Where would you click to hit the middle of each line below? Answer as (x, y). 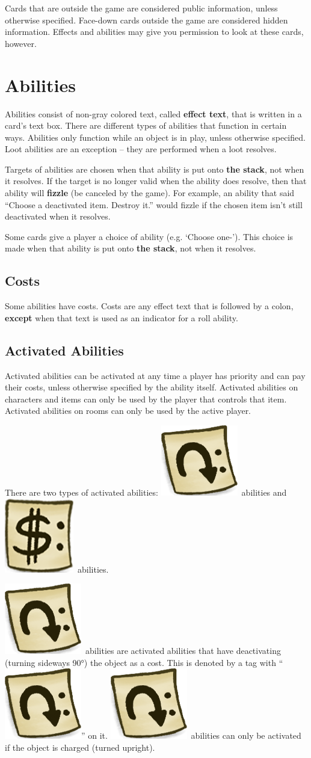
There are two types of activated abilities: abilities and (146, 492)
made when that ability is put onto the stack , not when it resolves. (131, 248)
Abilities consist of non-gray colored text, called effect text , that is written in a (153, 113)
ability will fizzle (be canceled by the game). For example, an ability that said (150, 193)
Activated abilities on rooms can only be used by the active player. (128, 411)
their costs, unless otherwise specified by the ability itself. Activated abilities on (152, 387)
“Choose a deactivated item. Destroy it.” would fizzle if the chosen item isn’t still (154, 204)
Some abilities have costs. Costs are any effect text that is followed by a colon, (149, 306)
